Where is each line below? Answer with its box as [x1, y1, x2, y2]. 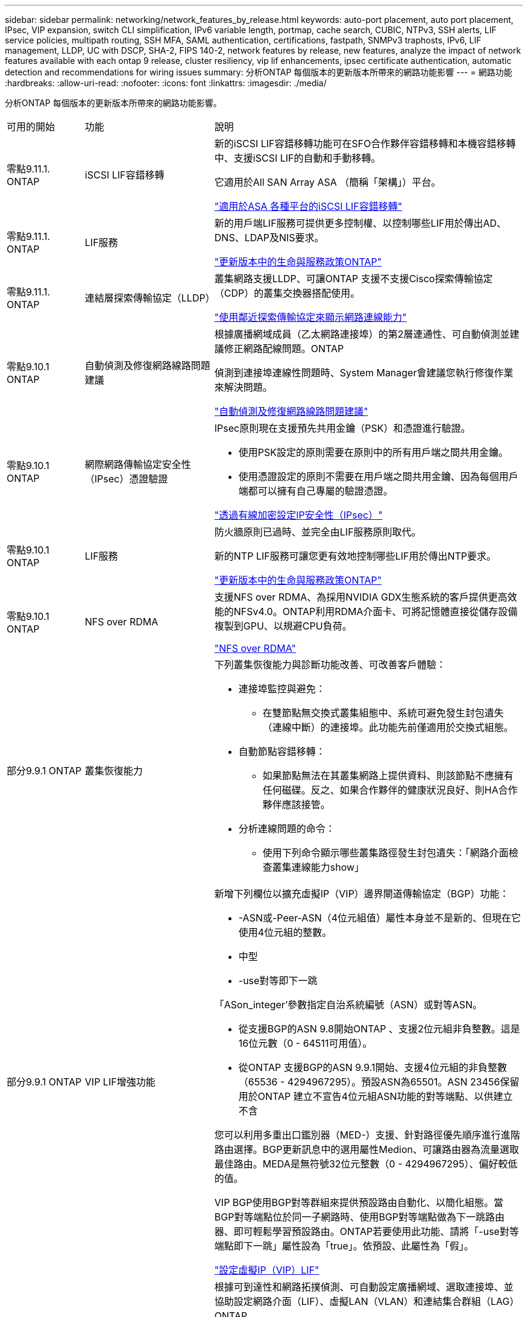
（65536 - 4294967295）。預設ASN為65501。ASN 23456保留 [238, 1076, 520, 1088]
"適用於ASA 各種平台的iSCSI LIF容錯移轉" [214, 200, 403, 212]
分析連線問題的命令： [238, 823, 335, 835]
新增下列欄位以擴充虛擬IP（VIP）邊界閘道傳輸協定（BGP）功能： [214, 888, 509, 900]
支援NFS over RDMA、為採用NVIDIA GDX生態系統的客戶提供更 [214, 591, 498, 603]
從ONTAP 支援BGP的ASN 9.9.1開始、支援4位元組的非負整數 [238, 1061, 507, 1073]
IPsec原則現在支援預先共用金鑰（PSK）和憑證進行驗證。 [214, 422, 471, 434]
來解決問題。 [214, 381, 272, 393]
